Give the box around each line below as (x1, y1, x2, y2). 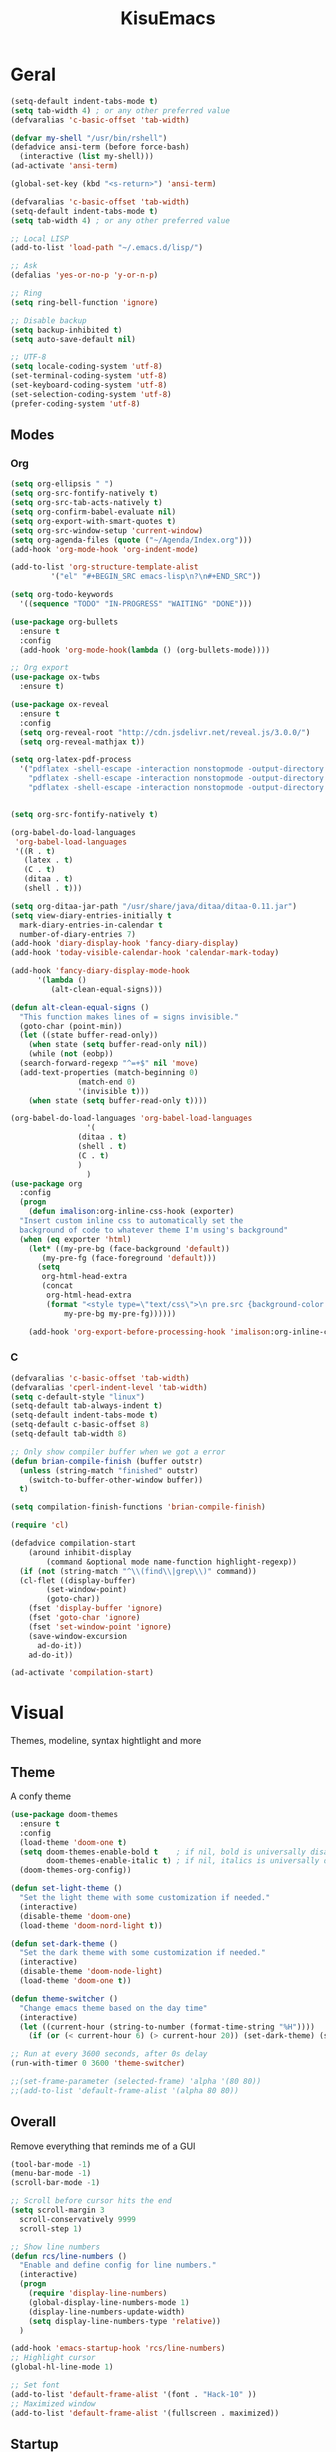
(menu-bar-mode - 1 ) (10, 2168, 92, 2179)
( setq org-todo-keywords (10, 590, 114, 600)
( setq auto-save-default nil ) (10, 334, 137, 344)
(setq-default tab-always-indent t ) (10, 1401, 163, 1411)
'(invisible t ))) (77, 1086, 150, 1096)
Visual (10, 1702, 65, 1724)
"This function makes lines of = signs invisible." (19, 1012, 240, 1022)
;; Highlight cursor (10, 2353, 97, 2363)
